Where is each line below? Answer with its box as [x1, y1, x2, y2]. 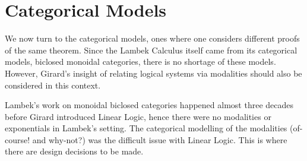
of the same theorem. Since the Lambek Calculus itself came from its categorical [5, 43, 297, 56]
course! [5, 133, 30, 146]
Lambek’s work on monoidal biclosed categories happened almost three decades [5, 99, 293, 111]
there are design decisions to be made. [5, 145, 144, 157]
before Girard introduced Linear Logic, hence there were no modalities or [5, 110, 271, 122]
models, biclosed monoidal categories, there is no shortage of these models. [5, 55, 276, 68]
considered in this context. [5, 78, 101, 91]
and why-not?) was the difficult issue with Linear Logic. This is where [32, 133, 287, 146]
